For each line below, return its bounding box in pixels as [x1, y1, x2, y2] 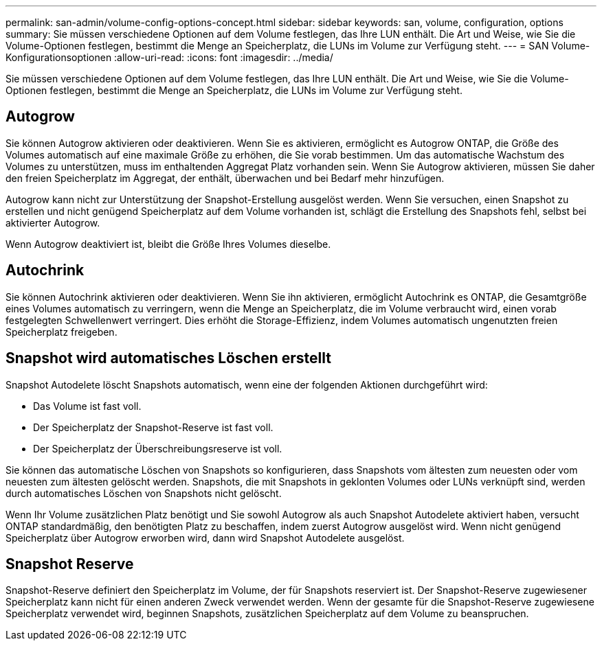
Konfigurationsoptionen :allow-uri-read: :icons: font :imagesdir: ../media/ [5, 51, 333, 63]
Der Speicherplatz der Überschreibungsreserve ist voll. [33, 442, 282, 454]
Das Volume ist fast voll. [33, 400, 142, 412]
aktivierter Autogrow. [5, 216, 100, 229]
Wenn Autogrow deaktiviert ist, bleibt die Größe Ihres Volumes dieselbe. [5, 238, 331, 250]
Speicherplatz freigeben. [5, 325, 118, 338]
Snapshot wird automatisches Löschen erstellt [5, 349, 331, 367]
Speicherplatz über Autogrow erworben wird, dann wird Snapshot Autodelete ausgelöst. [5, 531, 405, 544]
